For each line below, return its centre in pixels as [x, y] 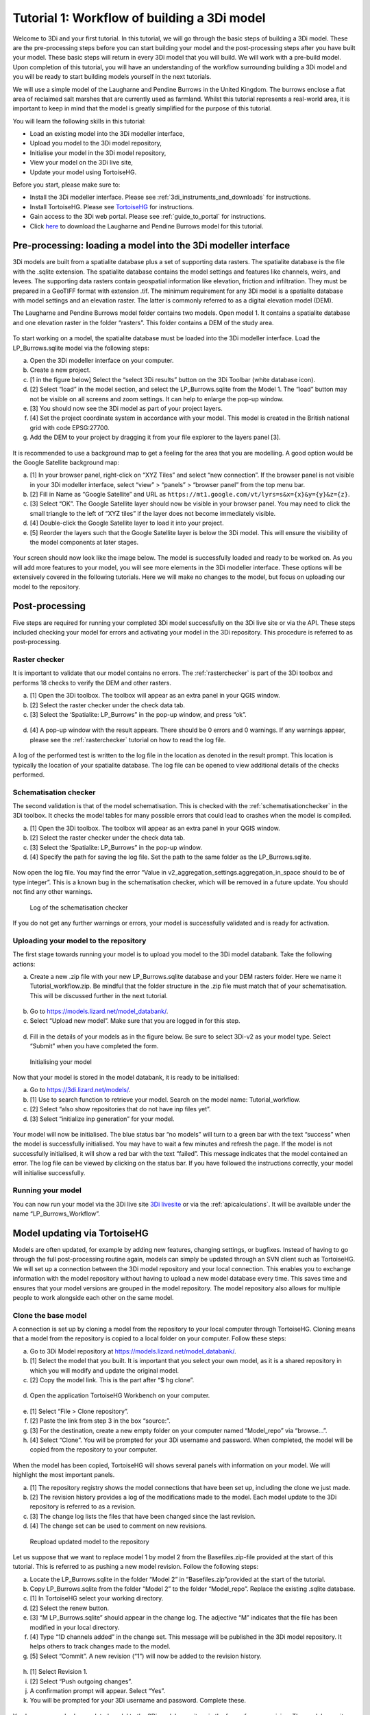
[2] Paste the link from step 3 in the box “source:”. [100, 1421]
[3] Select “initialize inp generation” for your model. [102, 1119]
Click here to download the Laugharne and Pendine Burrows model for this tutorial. [147, 226]
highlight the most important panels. [64, 1475]
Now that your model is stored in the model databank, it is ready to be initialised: [126, 1078]
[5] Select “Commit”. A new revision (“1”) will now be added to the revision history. [146, 1656]
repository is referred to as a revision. [83, 1506]
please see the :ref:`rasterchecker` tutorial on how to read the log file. [128, 740]
